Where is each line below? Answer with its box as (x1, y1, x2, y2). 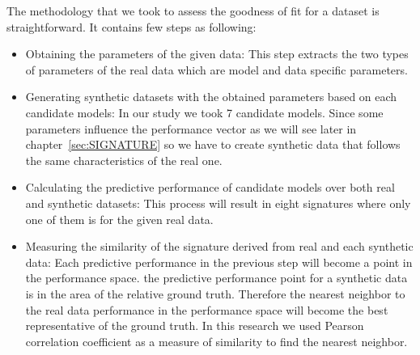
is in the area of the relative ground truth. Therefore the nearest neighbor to (25, 285, 405, 302)
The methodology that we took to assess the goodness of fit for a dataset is (6, 2, 380, 19)
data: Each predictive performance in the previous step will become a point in (25, 253, 413, 270)
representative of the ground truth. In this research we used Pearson (25, 317, 364, 334)
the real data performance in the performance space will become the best (25, 301, 388, 318)
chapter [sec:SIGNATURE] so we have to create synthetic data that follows (25, 136, 401, 153)
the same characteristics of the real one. (25, 151, 223, 168)
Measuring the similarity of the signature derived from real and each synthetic (25, 238, 414, 255)
